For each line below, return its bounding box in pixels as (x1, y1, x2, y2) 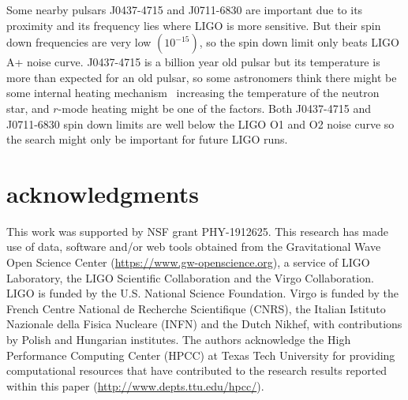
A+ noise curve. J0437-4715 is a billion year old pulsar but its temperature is (6, 54, 380, 70)
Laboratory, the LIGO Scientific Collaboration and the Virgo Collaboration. (6, 269, 374, 286)
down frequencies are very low (6, 34, 152, 50)
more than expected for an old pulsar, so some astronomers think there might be (6, 69, 397, 85)
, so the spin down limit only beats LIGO (199, 34, 399, 50)
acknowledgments (6, 177, 199, 209)
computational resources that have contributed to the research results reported (6, 362, 387, 379)
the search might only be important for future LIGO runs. (6, 131, 288, 148)
